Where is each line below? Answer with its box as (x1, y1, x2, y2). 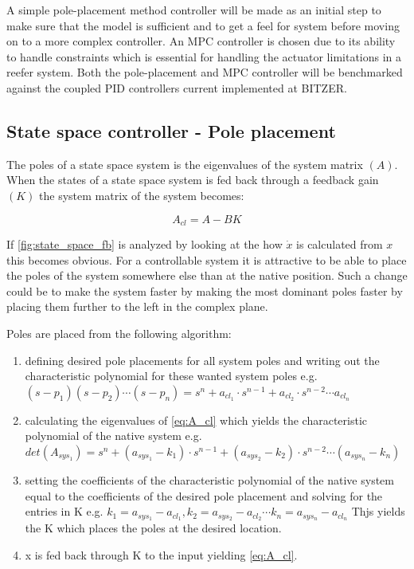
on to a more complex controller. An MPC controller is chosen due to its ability (6, 33, 396, 49)
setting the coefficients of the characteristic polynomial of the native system (25, 471, 394, 488)
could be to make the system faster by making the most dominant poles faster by (6, 282, 403, 299)
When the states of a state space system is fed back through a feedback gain (6, 171, 379, 188)
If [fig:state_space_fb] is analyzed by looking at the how (6, 236, 283, 252)
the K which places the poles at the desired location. (25, 519, 282, 536)
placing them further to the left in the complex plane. (6, 298, 268, 315)
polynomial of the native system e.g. (25, 427, 202, 444)
